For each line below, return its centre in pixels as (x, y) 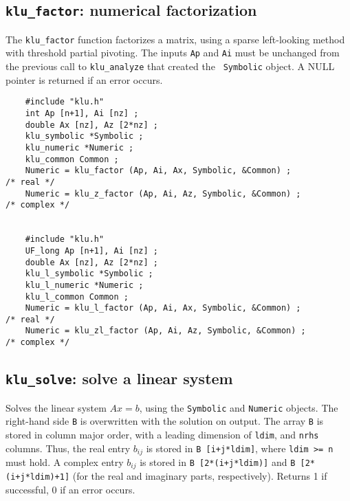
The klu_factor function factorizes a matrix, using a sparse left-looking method (175, 39)
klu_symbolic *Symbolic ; (84, 136)
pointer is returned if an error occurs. (84, 79)
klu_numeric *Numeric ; (79, 147)
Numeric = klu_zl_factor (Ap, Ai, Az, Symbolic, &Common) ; (165, 331)
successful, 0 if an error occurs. (70, 490)
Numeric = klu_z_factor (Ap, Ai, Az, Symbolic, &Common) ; (163, 193)
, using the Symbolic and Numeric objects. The (239, 407)
